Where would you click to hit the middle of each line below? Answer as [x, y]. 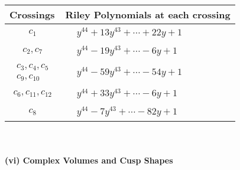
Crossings [32, 14]
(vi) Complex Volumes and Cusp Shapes [89, 160]
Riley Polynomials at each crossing [148, 14]
